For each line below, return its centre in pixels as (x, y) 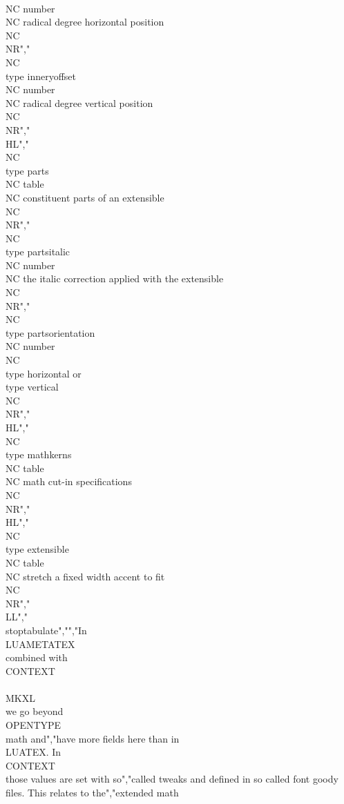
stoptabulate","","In (46, 630)
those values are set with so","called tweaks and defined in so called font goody (172, 779)
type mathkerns (39, 454)
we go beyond (35, 711)
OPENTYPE (34, 725)
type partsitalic (38, 252)
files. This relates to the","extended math (92, 793)
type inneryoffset (41, 76)
